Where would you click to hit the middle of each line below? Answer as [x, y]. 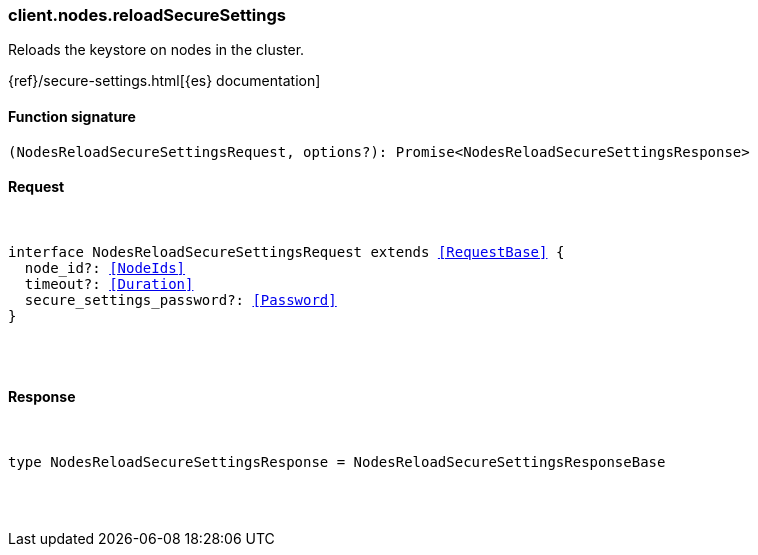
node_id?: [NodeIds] [105, 267]
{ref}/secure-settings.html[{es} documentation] [164, 81]
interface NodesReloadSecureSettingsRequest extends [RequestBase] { [286, 251]
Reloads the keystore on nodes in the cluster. [156, 50]
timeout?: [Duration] [109, 283]
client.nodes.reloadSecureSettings [147, 15]
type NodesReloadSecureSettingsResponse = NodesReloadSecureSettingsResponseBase [337, 462]
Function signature [72, 116]
